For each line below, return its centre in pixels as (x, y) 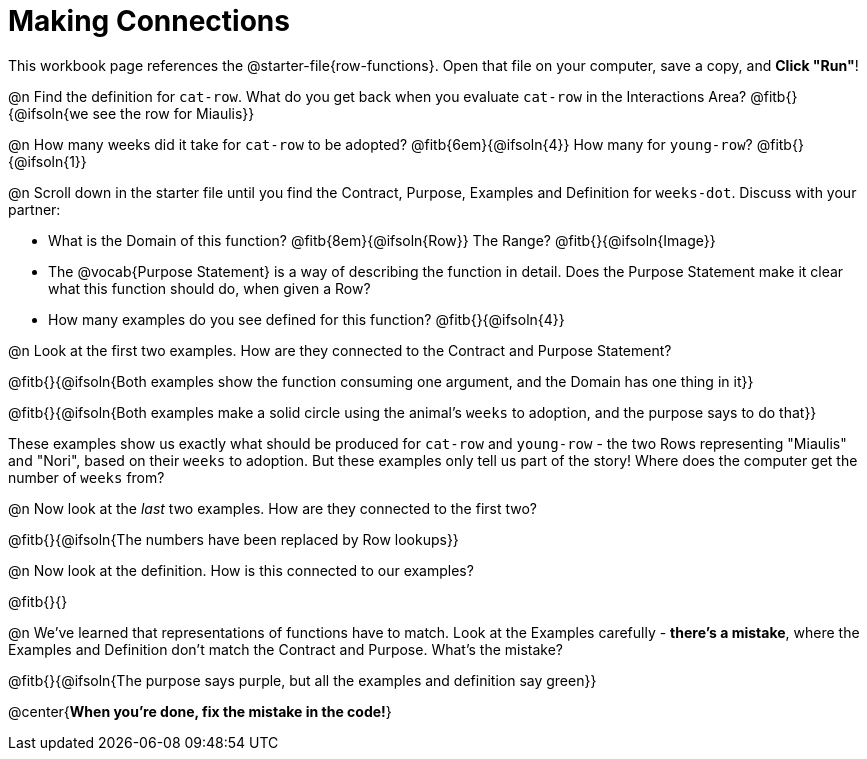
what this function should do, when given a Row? (209, 288)
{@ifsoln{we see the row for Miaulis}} (131, 113)
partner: (34, 209)
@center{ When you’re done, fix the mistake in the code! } (200, 711)
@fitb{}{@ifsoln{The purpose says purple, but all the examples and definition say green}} (302, 680)
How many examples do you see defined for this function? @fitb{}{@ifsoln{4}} (306, 319)
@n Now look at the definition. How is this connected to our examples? (241, 570)
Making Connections (149, 21)
